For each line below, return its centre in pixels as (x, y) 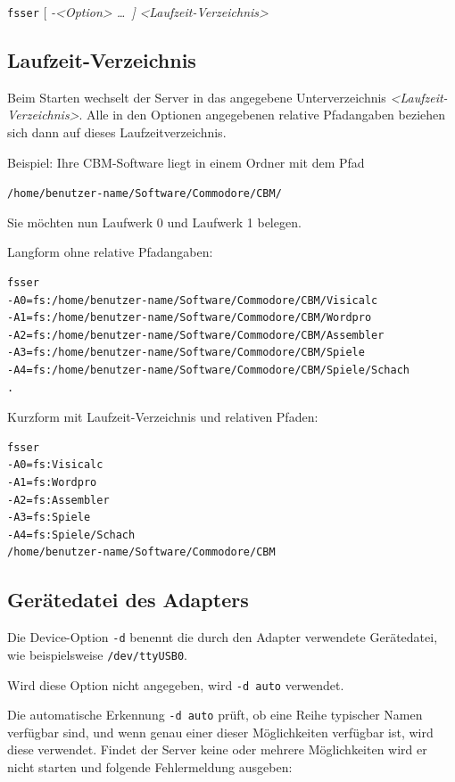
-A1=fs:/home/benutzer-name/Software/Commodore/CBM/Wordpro (190, 318)
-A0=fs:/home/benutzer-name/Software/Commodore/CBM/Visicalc (193, 300)
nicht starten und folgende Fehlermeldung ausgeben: (150, 767)
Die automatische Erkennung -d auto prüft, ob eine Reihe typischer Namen (215, 715)
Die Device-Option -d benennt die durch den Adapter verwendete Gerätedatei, (223, 637)
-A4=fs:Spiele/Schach (71, 535)
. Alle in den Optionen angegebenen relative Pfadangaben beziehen (262, 115)
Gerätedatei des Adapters (128, 600)
